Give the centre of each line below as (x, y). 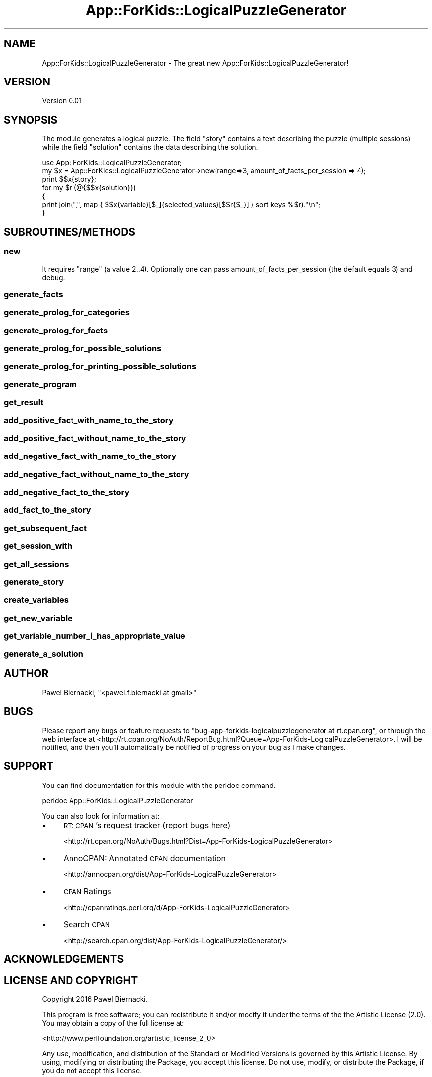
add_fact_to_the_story (48, 510)
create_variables (36, 600)
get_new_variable (38, 618)
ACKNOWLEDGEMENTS (64, 959)
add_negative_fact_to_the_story (67, 492)
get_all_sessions (36, 564)
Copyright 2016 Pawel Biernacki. (95, 999)
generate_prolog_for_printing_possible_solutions (100, 366)
